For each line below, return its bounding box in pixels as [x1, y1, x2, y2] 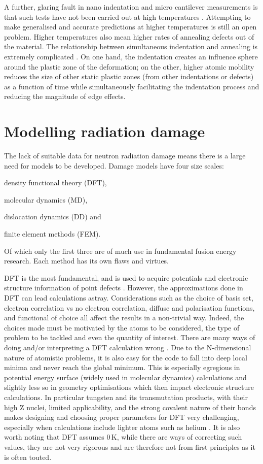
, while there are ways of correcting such [117, 432, 242, 442]
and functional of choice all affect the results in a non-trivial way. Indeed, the [4, 312, 244, 323]
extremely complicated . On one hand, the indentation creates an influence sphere [4, 51, 258, 61]
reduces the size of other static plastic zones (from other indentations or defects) [4, 71, 254, 82]
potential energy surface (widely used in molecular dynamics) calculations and [4, 372, 247, 382]
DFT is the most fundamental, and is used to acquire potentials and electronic [4, 272, 248, 283]
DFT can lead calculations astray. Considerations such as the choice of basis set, [4, 292, 253, 303]
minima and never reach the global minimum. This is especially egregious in [4, 362, 240, 373]
